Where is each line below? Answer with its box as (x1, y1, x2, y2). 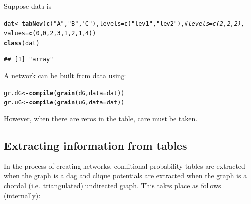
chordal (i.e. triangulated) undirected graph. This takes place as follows (4, 180, 221, 191)
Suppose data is (4, 1, 52, 11)
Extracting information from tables (4, 138, 187, 153)
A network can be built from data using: (4, 70, 126, 81)
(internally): (4, 190, 41, 200)
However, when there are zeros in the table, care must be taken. (4, 113, 198, 124)
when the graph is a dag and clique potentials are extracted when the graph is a (4, 170, 247, 181)
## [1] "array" (4, 55, 54, 63)
